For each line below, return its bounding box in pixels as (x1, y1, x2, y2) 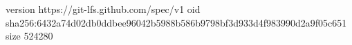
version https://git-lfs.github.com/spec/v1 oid (6, 2, 201, 16)
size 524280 (6, 29, 53, 43)
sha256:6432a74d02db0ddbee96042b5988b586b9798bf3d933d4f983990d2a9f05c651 (6, 15, 347, 29)
